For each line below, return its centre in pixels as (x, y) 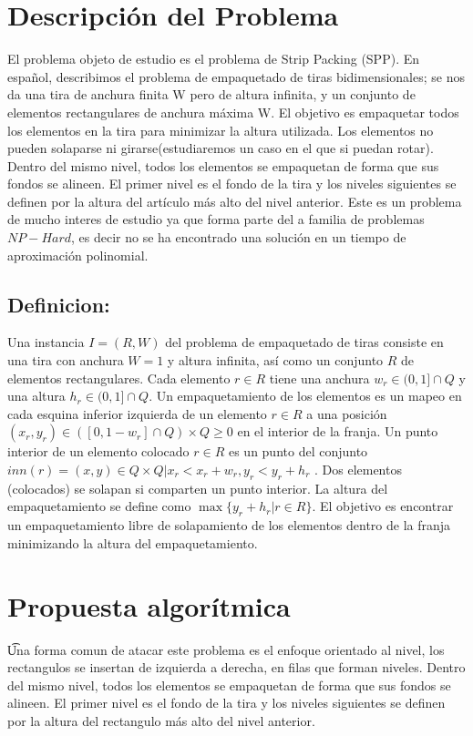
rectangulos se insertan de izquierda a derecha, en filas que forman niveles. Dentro (236, 667)
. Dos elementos (358, 470)
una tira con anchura (66, 360)
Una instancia (46, 342)
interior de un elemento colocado (98, 451)
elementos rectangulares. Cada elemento (119, 378)
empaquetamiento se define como (99, 506)
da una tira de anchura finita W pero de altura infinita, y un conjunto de (211, 94)
